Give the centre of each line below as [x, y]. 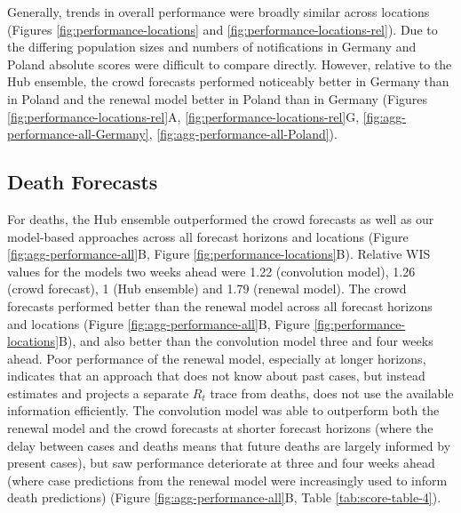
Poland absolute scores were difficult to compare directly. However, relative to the [230, 64]
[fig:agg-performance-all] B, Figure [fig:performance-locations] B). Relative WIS [219, 254]
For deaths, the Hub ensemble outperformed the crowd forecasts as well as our [221, 218]
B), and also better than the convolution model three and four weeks [246, 341]
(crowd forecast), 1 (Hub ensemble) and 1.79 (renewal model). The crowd [207, 289]
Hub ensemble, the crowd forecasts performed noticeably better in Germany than [228, 81]
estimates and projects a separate [98, 393]
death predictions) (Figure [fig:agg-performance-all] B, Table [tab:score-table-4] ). [224, 497]
